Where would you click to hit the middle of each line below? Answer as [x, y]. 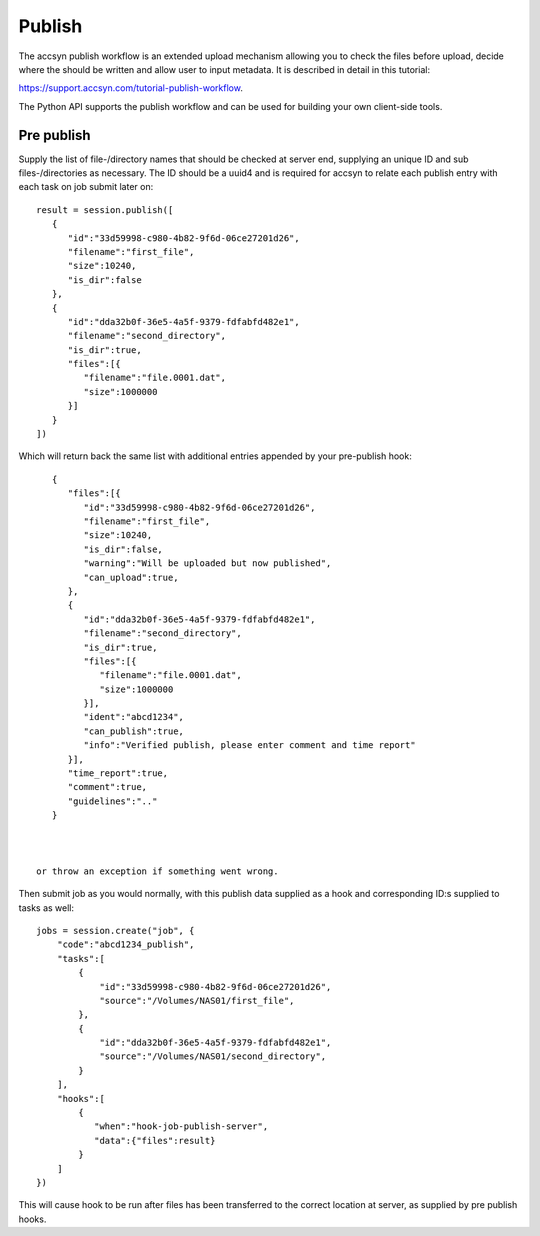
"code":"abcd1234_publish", [125, 944]
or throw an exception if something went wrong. [157, 871]
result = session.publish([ [105, 209]
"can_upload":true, [131, 577]
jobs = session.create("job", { [115, 930]
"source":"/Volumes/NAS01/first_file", [197, 1000]
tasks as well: [46, 907]
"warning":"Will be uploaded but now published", [207, 563]
